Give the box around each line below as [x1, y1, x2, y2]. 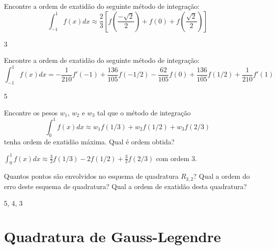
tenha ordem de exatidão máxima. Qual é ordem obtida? [4, 136, 175, 146]
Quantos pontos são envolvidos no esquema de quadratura [4, 171, 179, 181]
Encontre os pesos [4, 107, 58, 117]
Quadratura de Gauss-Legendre [4, 226, 221, 247]
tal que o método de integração [97, 107, 191, 117]
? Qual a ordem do [193, 171, 250, 181]
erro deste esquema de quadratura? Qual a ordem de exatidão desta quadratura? [4, 181, 247, 191]
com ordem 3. [156, 153, 197, 163]
